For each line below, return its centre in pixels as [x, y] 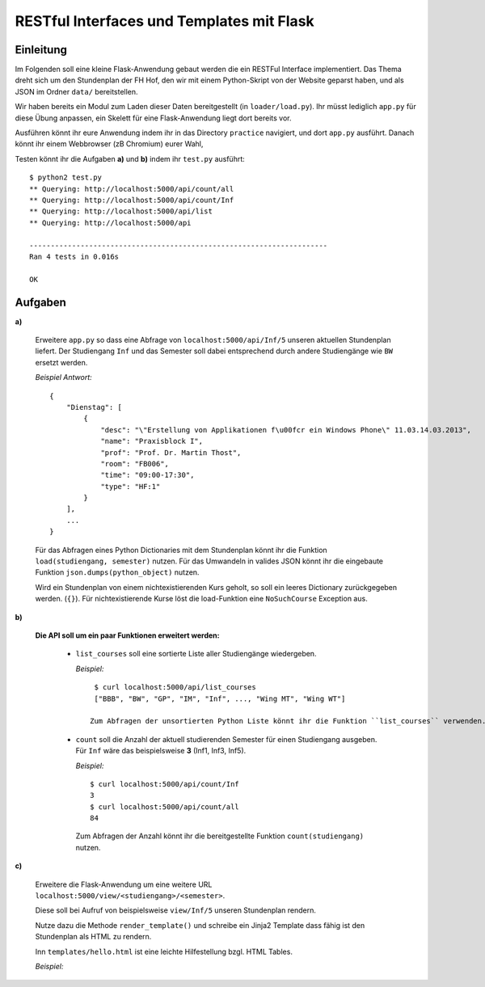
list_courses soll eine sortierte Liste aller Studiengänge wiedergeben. [196, 654]
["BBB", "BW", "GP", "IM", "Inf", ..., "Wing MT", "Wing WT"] [220, 698]
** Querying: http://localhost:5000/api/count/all [132, 189]
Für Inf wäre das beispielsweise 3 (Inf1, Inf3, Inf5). [161, 751]
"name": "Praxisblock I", [152, 441]
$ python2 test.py [66, 177]
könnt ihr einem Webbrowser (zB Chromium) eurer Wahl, [109, 144]
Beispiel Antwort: [63, 378]
